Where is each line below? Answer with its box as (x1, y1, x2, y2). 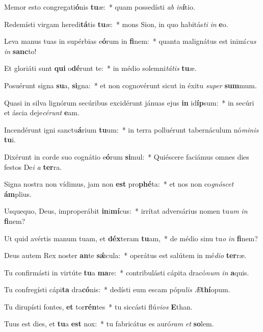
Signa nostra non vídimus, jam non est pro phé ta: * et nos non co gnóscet (4, 178, 234, 189)
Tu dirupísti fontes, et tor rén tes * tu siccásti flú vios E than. (4, 301, 193, 312)
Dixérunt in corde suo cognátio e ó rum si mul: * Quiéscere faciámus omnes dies (4, 151, 249, 162)
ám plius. (4, 188, 32, 199)
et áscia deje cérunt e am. (4, 107, 80, 118)
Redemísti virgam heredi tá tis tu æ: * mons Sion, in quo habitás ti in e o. (4, 18, 228, 29)
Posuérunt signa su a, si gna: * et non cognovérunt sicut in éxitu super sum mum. (4, 80, 257, 90)
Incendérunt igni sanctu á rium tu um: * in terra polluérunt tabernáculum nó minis (4, 124, 259, 135)
